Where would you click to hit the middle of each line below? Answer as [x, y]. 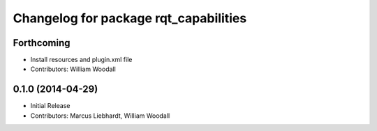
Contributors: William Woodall [73, 69]
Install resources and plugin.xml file [81, 60]
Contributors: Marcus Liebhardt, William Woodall [100, 116]
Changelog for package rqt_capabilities [130, 18]
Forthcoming [42, 43]
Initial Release [50, 106]
